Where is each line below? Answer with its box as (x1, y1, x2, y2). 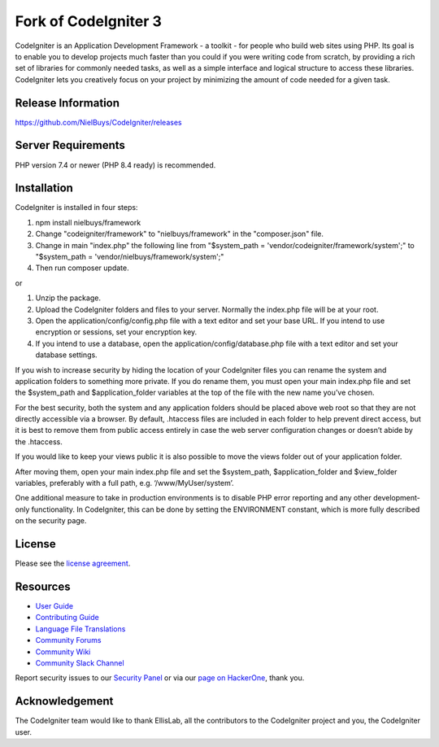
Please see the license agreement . (15, 558, 131, 569)
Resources (15, 579, 71, 593)
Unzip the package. (35, 293, 102, 303)
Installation (15, 181, 73, 195)
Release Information (15, 96, 120, 110)
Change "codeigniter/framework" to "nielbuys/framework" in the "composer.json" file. (35, 229, 324, 239)
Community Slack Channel (35, 657, 125, 667)
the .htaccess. (15, 436, 63, 447)
